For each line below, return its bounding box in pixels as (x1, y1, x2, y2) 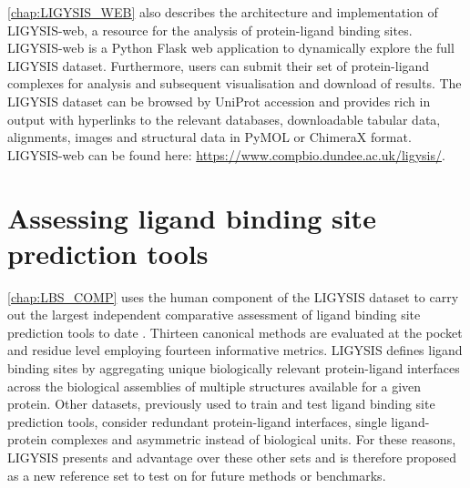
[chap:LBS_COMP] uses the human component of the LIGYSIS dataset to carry (7, 287, 459, 306)
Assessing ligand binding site (7, 198, 376, 236)
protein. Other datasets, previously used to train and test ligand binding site (7, 394, 435, 413)
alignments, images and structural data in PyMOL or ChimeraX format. (7, 127, 412, 147)
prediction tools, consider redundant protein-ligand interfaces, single (7, 412, 387, 431)
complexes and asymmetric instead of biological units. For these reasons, (51, 430, 456, 449)
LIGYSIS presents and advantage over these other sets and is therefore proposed (7, 448, 456, 466)
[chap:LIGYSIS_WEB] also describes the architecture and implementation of (7, 3, 438, 21)
